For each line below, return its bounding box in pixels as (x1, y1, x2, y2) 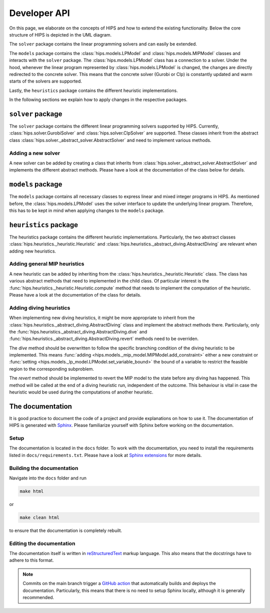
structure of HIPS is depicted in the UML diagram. (9, 31, 112, 37)
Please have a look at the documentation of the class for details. (9, 291, 141, 297)
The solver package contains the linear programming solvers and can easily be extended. (9, 41, 197, 47)
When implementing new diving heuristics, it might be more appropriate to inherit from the (9, 315, 195, 321)
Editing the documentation (9, 540, 75, 547)
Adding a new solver (9, 149, 60, 156)
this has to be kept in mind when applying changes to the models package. (9, 207, 164, 213)
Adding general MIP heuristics (9, 260, 84, 267)
